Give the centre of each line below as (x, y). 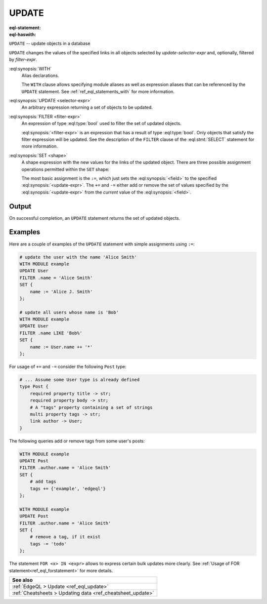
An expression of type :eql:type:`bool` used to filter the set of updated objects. (101, 123)
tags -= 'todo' (48, 544)
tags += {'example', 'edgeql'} (68, 488)
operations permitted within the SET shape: (66, 169)
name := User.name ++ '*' (61, 347)
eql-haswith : (23, 34)
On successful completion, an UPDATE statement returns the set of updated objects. (95, 218)
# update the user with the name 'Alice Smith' (78, 257)
